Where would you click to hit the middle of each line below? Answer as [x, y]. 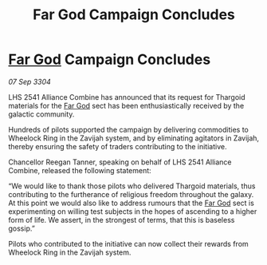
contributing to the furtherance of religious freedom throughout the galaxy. [131, 194]
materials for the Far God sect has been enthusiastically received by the [126, 105]
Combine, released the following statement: [80, 170]
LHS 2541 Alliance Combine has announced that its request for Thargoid [127, 97]
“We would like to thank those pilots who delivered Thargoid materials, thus [132, 186]
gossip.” [22, 228]
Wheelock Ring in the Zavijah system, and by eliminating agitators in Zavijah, [134, 138]
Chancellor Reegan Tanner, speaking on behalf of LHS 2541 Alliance [120, 162]
